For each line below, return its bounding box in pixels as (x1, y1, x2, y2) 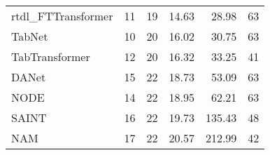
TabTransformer (11, 48, 90, 65)
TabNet (11, 28, 48, 44)
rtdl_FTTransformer (11, 8, 113, 24)
